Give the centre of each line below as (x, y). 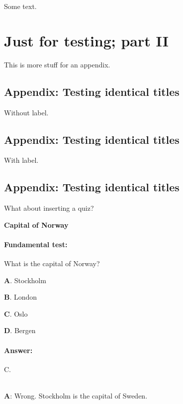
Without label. (26, 112)
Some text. (20, 6)
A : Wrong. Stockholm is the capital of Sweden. (76, 396)
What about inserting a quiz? (49, 208)
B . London (21, 297)
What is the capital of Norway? (52, 263)
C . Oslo (16, 313)
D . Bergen (20, 330)
